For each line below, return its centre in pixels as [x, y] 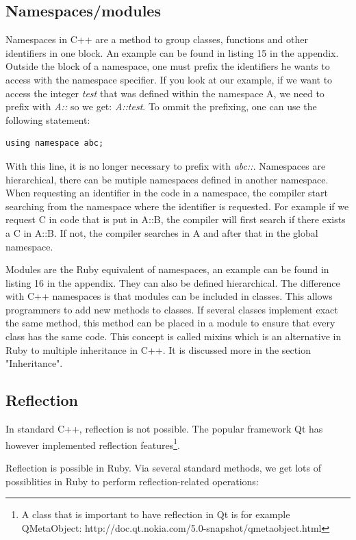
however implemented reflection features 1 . [93, 443]
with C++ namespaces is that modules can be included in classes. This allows [169, 296]
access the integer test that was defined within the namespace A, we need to [165, 93]
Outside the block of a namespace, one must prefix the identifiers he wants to [168, 66]
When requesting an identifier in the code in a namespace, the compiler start [167, 193]
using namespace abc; [55, 143]
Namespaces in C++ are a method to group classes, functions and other [157, 39]
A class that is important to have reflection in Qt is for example [156, 514]
